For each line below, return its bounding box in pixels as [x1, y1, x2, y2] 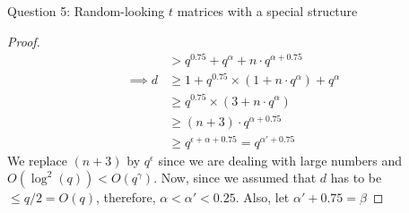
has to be [330, 168, 382, 187]
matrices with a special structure [177, 2, 358, 20]
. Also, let [235, 188, 290, 207]
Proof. [7, 31, 40, 50]
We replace [7, 150, 67, 169]
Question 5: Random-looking [7, 2, 165, 20]
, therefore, [95, 188, 156, 207]
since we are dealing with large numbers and [158, 150, 403, 169]
